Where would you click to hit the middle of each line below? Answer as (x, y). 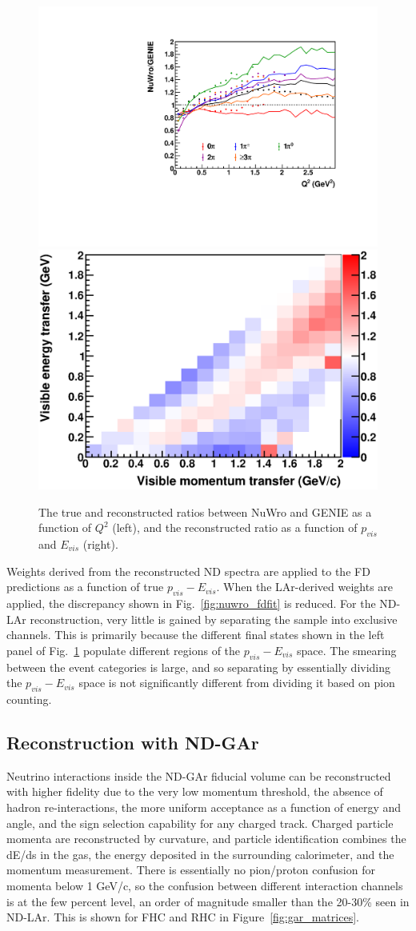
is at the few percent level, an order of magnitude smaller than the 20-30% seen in (208, 901)
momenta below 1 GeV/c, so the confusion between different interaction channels (205, 885)
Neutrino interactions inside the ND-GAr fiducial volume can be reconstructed (199, 775)
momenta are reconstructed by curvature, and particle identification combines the (206, 839)
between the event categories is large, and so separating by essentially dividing (199, 667)
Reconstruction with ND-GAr (133, 742)
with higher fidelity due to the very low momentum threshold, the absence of (195, 791)
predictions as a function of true (85, 587)
